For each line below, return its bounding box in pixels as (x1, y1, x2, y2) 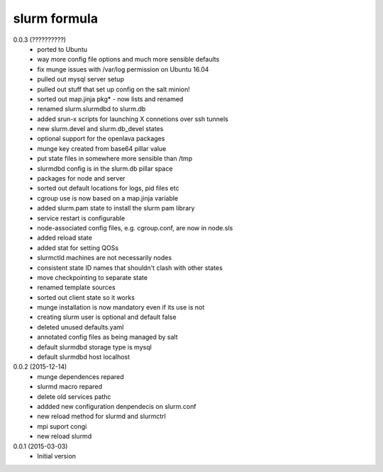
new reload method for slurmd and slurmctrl (37, 412, 166, 421)
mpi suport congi (37, 422, 87, 430)
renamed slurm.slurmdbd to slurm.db (37, 105, 146, 113)
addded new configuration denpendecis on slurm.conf (37, 403, 196, 410)
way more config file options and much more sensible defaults (37, 55, 220, 64)
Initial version (37, 451, 77, 460)
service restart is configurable (37, 213, 126, 223)
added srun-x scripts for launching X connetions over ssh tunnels (37, 114, 228, 123)
